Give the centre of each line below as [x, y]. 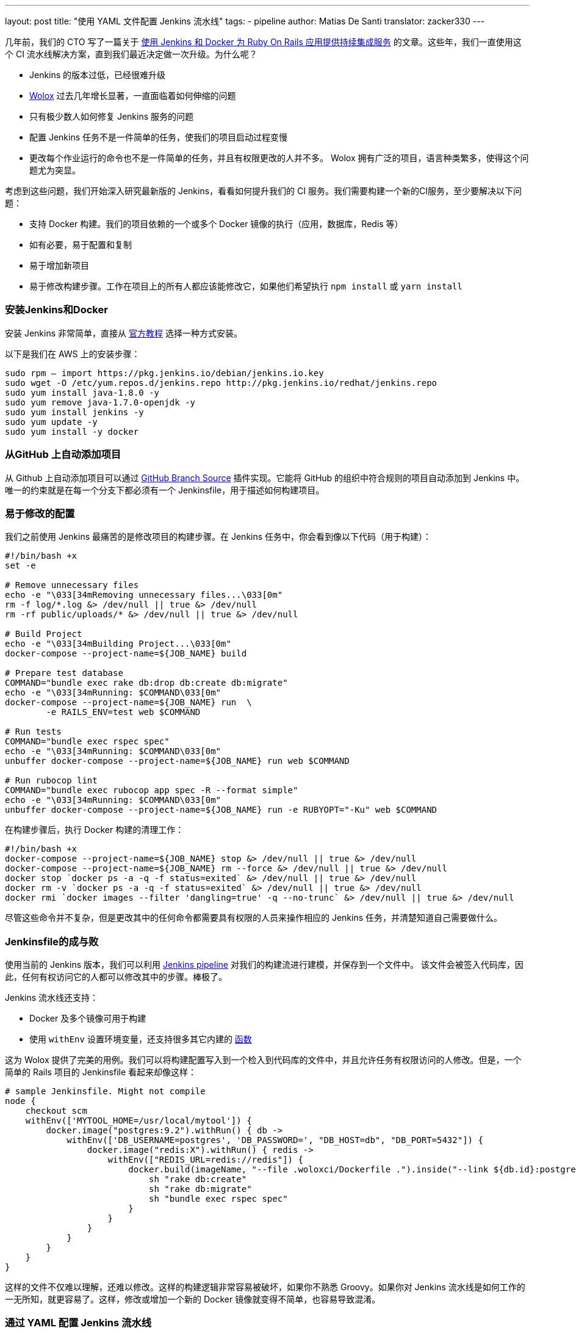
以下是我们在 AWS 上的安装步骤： [73, 354]
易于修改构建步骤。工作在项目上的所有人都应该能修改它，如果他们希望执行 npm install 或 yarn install [246, 286]
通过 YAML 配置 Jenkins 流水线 [78, 1323]
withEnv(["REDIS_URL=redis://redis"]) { [205, 1160]
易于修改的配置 [40, 513]
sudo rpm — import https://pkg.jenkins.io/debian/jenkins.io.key [164, 373]
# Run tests [33, 732]
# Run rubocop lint [51, 781]
